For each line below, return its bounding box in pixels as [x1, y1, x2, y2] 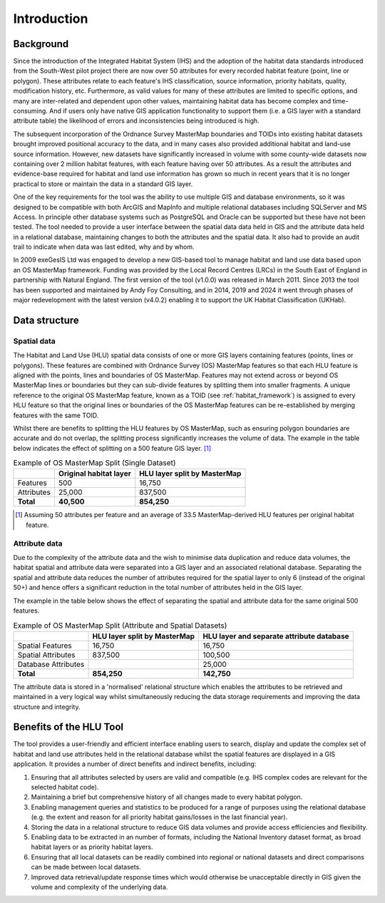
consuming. [13, 107, 48, 116]
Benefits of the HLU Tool [13, 721, 124, 733]
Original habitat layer [58, 469, 131, 479]
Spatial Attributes [17, 650, 76, 660]
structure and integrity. [13, 703, 81, 711]
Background [13, 38, 69, 50]
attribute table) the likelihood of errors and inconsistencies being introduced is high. [13, 116, 260, 125]
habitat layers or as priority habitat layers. [31, 842, 153, 852]
